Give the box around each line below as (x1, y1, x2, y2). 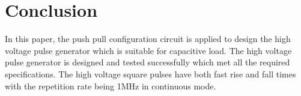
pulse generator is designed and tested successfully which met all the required (5, 56, 290, 68)
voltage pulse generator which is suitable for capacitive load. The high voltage (5, 44, 292, 56)
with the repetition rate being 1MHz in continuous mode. (5, 79, 216, 92)
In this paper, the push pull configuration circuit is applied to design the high (5, 32, 291, 45)
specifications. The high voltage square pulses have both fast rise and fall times (5, 67, 296, 80)
